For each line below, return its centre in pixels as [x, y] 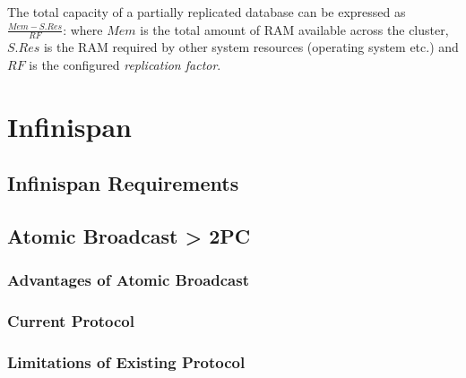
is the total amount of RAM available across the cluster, [294, 29]
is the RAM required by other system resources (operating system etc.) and [251, 47]
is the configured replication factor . [125, 65]
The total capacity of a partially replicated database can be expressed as [207, 12]
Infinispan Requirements [123, 183]
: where [83, 29]
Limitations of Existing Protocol [126, 362]
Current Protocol [71, 321]
